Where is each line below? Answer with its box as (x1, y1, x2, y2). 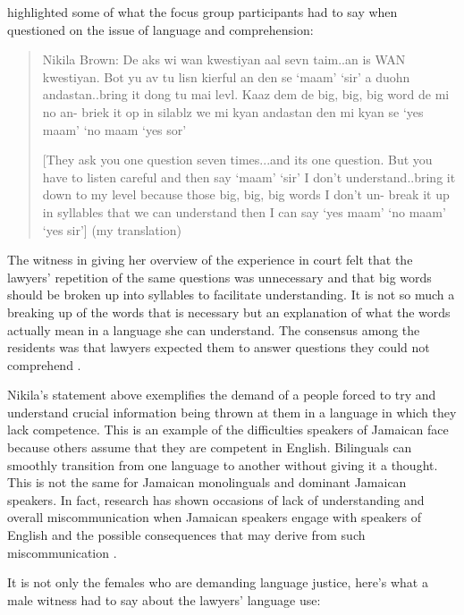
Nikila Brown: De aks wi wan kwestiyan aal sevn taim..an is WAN (42, 50, 406, 69)
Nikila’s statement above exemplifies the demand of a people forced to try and (7, 385, 436, 404)
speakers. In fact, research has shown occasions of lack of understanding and (7, 490, 425, 509)
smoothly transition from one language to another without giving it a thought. (7, 455, 438, 474)
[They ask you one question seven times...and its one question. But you (42, 150, 433, 169)
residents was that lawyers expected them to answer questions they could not (7, 338, 430, 357)
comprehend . (7, 355, 81, 374)
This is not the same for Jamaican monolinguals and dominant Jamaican (7, 473, 407, 492)
